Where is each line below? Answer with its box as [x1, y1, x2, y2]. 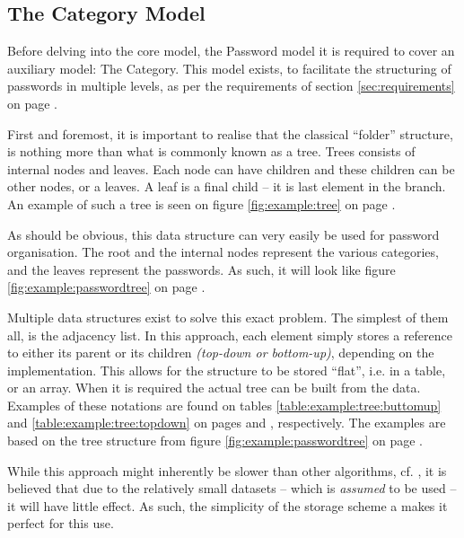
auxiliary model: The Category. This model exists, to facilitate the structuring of [7, 58, 451, 77]
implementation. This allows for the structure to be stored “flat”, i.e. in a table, [7, 360, 446, 379]
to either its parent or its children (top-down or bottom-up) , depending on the [7, 343, 434, 362]
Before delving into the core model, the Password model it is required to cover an [7, 41, 455, 60]
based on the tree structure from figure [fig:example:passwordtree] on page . [7, 431, 423, 450]
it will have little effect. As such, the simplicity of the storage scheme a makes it [7, 496, 448, 515]
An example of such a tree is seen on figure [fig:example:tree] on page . [7, 194, 396, 213]
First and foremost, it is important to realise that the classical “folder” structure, [7, 124, 453, 143]
